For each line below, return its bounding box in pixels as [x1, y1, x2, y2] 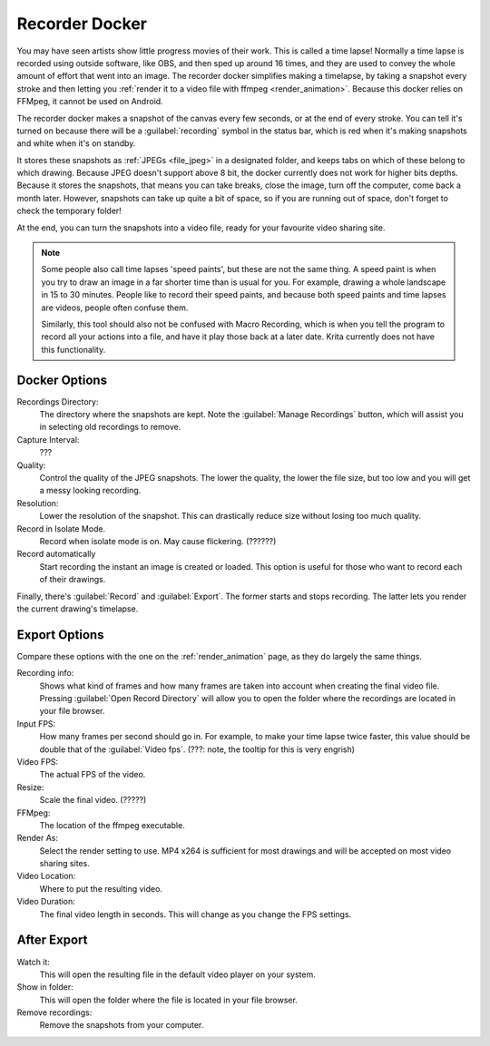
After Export [16, 933, 88, 948]
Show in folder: [16, 982, 73, 992]
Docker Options [16, 372, 108, 387]
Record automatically [16, 549, 96, 560]
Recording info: [16, 668, 74, 679]
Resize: [16, 781, 44, 793]
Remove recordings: [16, 1007, 93, 1018]
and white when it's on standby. [16, 138, 136, 149]
